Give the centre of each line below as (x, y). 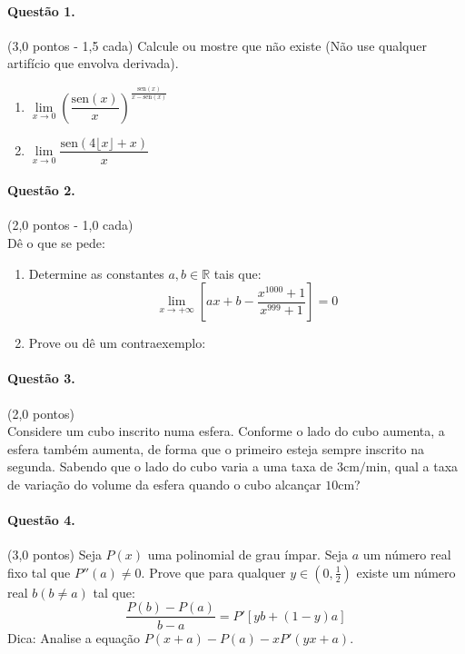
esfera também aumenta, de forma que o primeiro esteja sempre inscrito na (216, 448)
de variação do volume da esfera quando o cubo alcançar (164, 484)
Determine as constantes (96, 273)
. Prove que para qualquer (213, 572)
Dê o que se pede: (56, 242)
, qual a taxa (423, 466)
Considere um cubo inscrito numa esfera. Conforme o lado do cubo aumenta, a (226, 431)
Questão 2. (41, 190)
